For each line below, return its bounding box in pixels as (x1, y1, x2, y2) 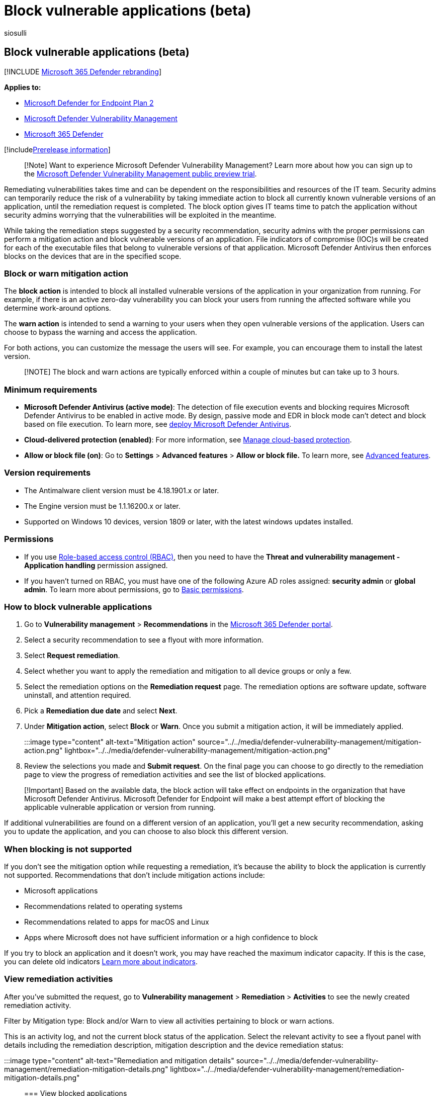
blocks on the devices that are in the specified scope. (4, 251, 182, 260)
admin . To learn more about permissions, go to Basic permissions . (24, 585, 244, 594)
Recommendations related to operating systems (24, 902, 183, 911)
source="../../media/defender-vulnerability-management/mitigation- (197, 738, 422, 747)
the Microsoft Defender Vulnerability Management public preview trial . (24, 169, 257, 178)
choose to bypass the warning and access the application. (4, 328, 197, 337)
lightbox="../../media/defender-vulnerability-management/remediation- (170, 1064, 405, 1073)
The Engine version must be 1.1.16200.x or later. (24, 501, 181, 510)
